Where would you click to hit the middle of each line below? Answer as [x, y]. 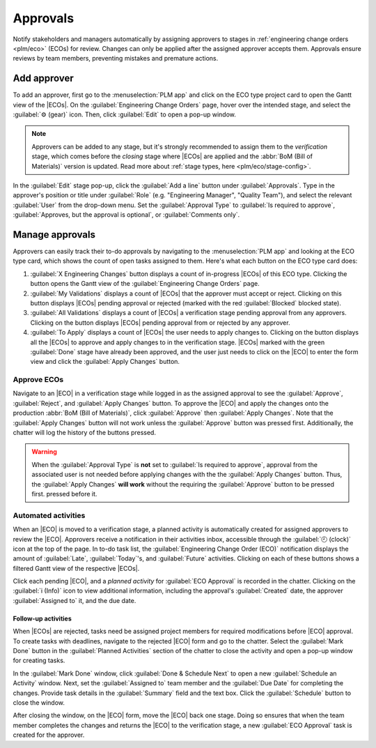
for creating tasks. [39, 661]
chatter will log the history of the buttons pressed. [85, 433]
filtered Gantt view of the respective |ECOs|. [76, 568]
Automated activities [49, 515]
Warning [44, 452]
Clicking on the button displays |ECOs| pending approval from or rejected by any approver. [160, 322]
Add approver [44, 78]
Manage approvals [54, 235]
